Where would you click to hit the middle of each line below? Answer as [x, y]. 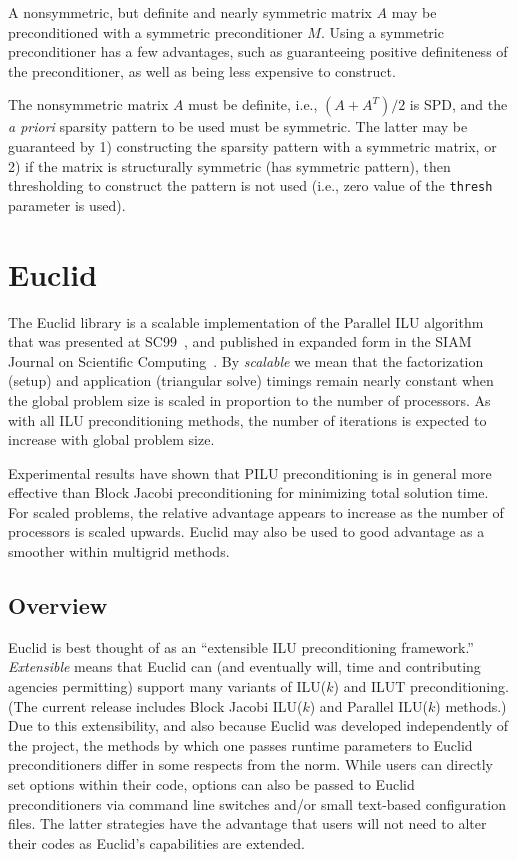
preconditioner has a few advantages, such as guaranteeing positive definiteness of [258, 51]
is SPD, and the [458, 104]
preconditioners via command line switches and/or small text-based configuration [257, 803]
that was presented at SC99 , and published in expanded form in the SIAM [240, 341]
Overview [58, 605]
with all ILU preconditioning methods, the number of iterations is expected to [247, 419]
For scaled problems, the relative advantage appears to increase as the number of [256, 511]
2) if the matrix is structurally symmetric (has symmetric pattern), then [229, 165]
